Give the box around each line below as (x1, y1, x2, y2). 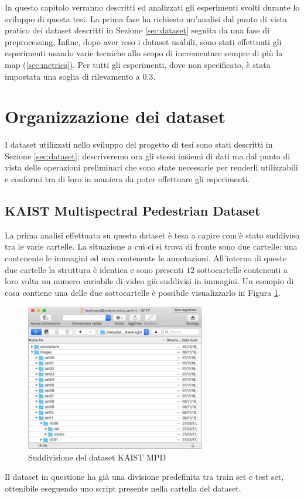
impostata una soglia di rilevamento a (5, 70, 140, 82)
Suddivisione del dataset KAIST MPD (28, 451, 166, 463)
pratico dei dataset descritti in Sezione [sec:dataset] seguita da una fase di (5, 24, 270, 36)
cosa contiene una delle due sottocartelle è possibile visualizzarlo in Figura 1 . (5, 286, 281, 298)
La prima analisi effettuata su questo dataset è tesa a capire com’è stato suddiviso (5, 228, 299, 241)
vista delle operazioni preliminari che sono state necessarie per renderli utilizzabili (5, 161, 298, 173)
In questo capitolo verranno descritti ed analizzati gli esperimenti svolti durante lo (5, 1, 300, 13)
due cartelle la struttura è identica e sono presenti (5, 263, 184, 275)
